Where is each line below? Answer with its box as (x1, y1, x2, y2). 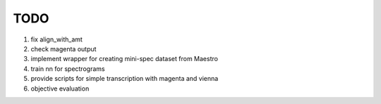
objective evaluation (30, 84, 90, 93)
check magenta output (30, 44, 97, 53)
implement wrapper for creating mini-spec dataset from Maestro (30, 55, 219, 63)
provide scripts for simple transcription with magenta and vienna (30, 74, 219, 83)
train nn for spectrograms (30, 64, 105, 73)
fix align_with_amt (30, 35, 83, 44)
